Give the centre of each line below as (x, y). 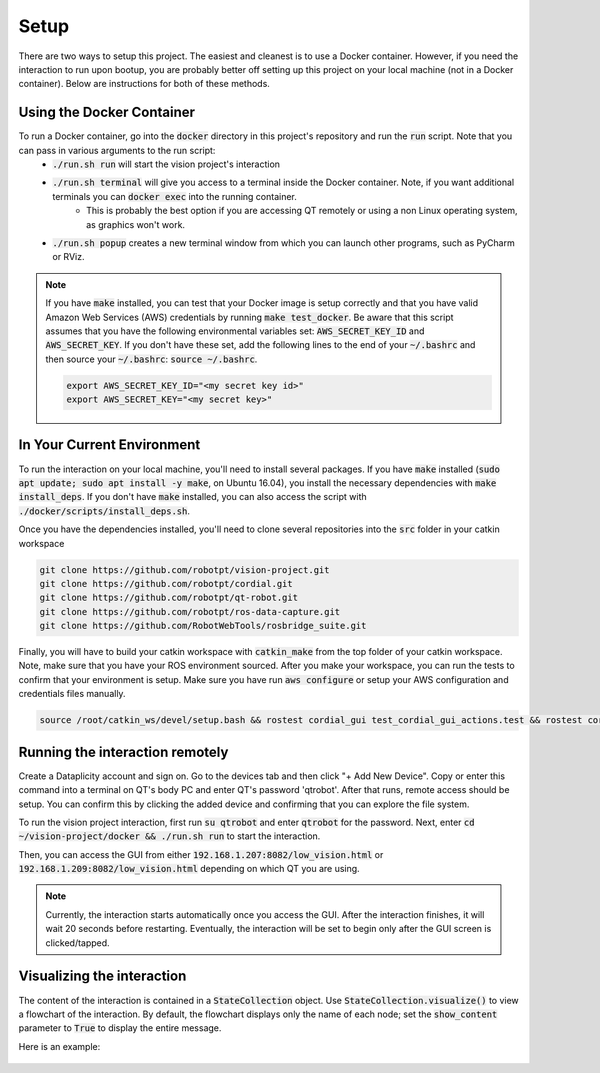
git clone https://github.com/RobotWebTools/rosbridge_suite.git (203, 626)
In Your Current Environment (109, 445)
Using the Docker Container (106, 112)
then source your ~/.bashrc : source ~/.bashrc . (151, 359)
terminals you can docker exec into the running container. (174, 196)
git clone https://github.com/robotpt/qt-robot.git (169, 598)
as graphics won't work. (135, 224)
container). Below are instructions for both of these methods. (144, 84)
